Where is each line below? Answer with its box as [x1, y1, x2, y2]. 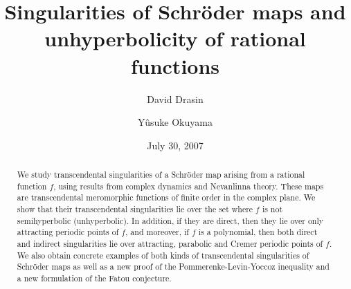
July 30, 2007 [147, 138, 204, 152]
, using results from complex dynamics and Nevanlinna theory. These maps [53, 180, 324, 192]
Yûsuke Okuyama [138, 115, 213, 129]
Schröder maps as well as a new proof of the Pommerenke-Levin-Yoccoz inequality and [17, 261, 330, 272]
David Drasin [147, 91, 204, 106]
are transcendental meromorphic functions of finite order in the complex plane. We [17, 192, 316, 203]
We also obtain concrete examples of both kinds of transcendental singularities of [17, 249, 309, 261]
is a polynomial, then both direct [198, 226, 318, 238]
